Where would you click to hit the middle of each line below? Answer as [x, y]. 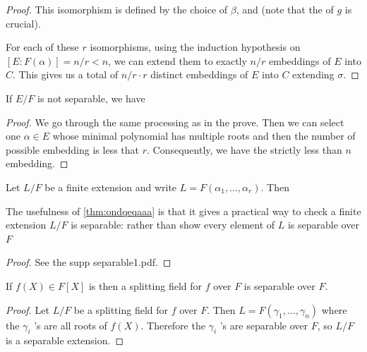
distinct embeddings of [199, 74]
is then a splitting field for [145, 285]
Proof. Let [28, 309]
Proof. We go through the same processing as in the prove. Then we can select [175, 122]
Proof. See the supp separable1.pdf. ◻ [89, 262]
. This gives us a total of [66, 74]
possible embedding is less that [72, 149]
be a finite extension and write [111, 187]
